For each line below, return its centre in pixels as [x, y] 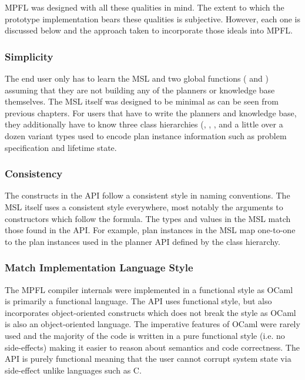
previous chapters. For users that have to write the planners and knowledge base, [151, 112]
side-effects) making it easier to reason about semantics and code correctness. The [152, 347]
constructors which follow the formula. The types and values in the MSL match [148, 218]
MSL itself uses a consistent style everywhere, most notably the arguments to [144, 206]
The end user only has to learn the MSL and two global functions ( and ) [137, 78]
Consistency [34, 174]
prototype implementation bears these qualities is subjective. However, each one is [152, 19]
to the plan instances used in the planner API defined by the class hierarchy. [143, 241]
